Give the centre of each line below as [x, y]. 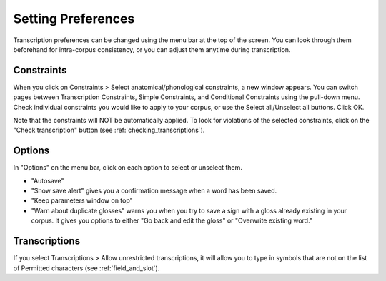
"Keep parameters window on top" [82, 200]
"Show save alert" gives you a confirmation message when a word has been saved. [154, 191]
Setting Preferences [74, 19]
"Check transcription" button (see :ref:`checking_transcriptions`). [109, 130]
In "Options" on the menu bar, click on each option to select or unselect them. [128, 168]
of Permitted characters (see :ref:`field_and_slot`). [86, 268]
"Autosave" [48, 180]
